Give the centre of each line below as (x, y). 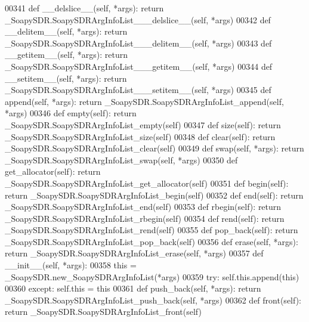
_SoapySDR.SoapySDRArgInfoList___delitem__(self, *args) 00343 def (138, 43)
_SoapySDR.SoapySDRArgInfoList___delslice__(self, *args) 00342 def (138, 19)
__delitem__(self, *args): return (66, 31)
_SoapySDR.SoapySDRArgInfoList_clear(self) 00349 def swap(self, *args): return (154, 148)
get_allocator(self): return (53, 171)
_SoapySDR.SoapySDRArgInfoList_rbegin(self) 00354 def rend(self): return (145, 218)
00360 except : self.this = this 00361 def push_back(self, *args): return (133, 288)
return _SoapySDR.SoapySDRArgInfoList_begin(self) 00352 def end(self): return (154, 195)
